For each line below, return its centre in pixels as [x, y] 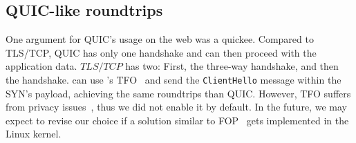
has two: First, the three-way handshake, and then [232, 66]
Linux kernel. [34, 134]
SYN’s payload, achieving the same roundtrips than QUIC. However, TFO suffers [178, 93]
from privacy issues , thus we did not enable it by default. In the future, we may [176, 107]
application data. [41, 66]
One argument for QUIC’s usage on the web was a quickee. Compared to [160, 39]
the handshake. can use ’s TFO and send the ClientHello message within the [174, 79]
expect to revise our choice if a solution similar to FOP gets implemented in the [177, 120]
